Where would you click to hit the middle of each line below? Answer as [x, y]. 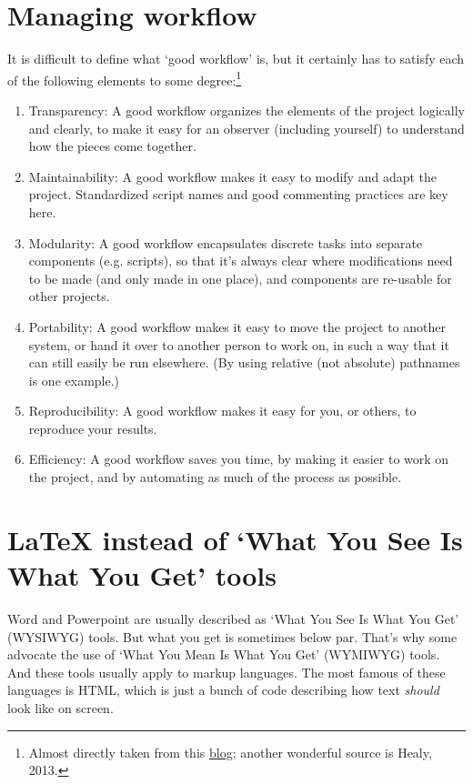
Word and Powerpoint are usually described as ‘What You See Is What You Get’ [233, 618]
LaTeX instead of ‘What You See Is [235, 539]
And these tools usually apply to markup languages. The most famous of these [226, 672]
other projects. [69, 296]
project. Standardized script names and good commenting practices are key [238, 194]
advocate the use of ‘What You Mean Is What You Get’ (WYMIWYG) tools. [224, 654]
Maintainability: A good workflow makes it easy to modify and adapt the [233, 176]
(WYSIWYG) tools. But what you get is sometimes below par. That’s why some [232, 636]
